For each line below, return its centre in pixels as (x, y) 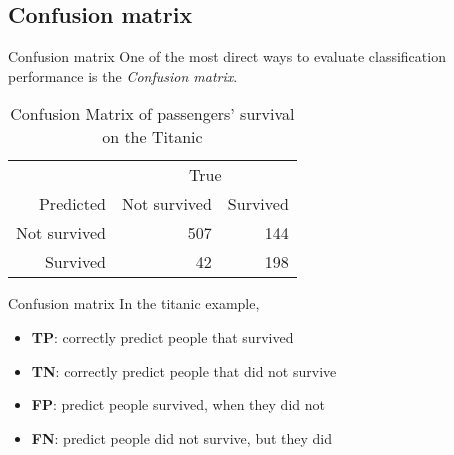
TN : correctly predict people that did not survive (184, 370)
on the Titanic (152, 137)
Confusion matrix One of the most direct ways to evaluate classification (227, 56)
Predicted (72, 204)
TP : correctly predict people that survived (162, 336)
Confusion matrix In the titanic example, (134, 303)
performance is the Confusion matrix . (123, 75)
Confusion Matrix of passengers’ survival (152, 114)
